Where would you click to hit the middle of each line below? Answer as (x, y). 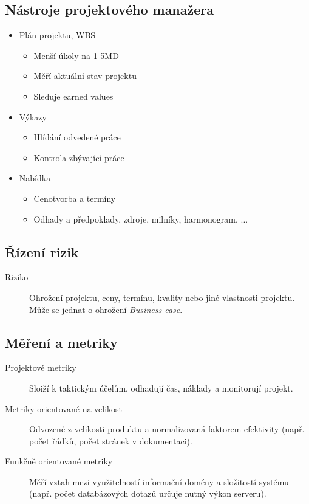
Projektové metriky (41, 368)
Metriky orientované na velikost (64, 408)
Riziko (17, 277)
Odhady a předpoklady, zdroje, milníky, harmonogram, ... (141, 219)
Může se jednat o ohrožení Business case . (106, 309)
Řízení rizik (42, 251)
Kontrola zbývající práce (79, 157)
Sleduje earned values (73, 96)
